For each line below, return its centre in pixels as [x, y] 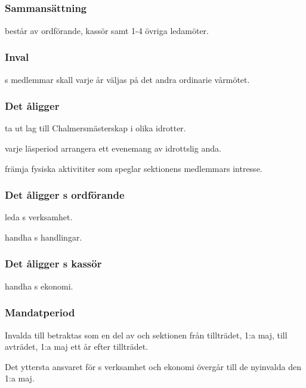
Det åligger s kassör [53, 264]
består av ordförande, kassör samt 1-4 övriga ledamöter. [107, 30]
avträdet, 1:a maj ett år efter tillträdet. [77, 347]
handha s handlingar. [44, 237]
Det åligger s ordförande [65, 195]
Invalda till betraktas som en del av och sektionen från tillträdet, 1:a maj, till [146, 335]
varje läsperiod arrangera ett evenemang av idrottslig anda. [113, 148]
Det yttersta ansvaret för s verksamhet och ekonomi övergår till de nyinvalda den [153, 366]
